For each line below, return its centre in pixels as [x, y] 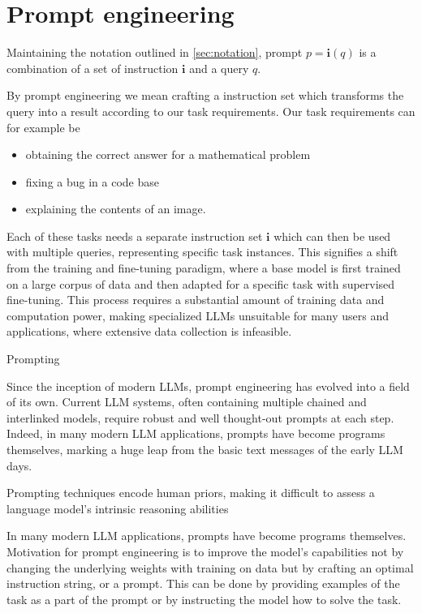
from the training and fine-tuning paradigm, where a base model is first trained [204, 268]
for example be [43, 127]
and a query [219, 68]
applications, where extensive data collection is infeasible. [149, 331]
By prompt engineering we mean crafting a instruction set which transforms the [205, 95]
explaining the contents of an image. [116, 209]
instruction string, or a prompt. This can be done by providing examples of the [203, 583]
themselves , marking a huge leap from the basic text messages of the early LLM [205, 449]
